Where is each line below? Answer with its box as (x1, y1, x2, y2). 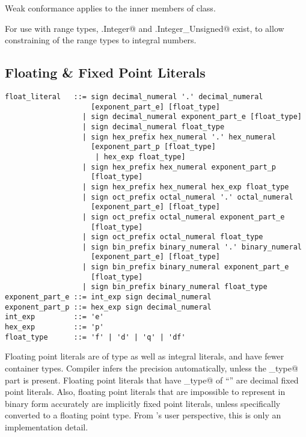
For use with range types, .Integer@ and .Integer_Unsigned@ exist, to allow (5, 22, 284, 34)
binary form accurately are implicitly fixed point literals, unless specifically (5, 397, 281, 409)
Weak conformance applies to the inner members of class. (5, 2, 216, 14)
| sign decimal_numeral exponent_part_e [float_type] (82, 112, 302, 121)
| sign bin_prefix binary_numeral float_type (82, 283, 268, 292)
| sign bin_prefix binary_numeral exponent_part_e (82, 263, 289, 272)
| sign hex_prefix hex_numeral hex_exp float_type (82, 182, 289, 191)
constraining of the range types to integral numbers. (5, 34, 197, 46)
